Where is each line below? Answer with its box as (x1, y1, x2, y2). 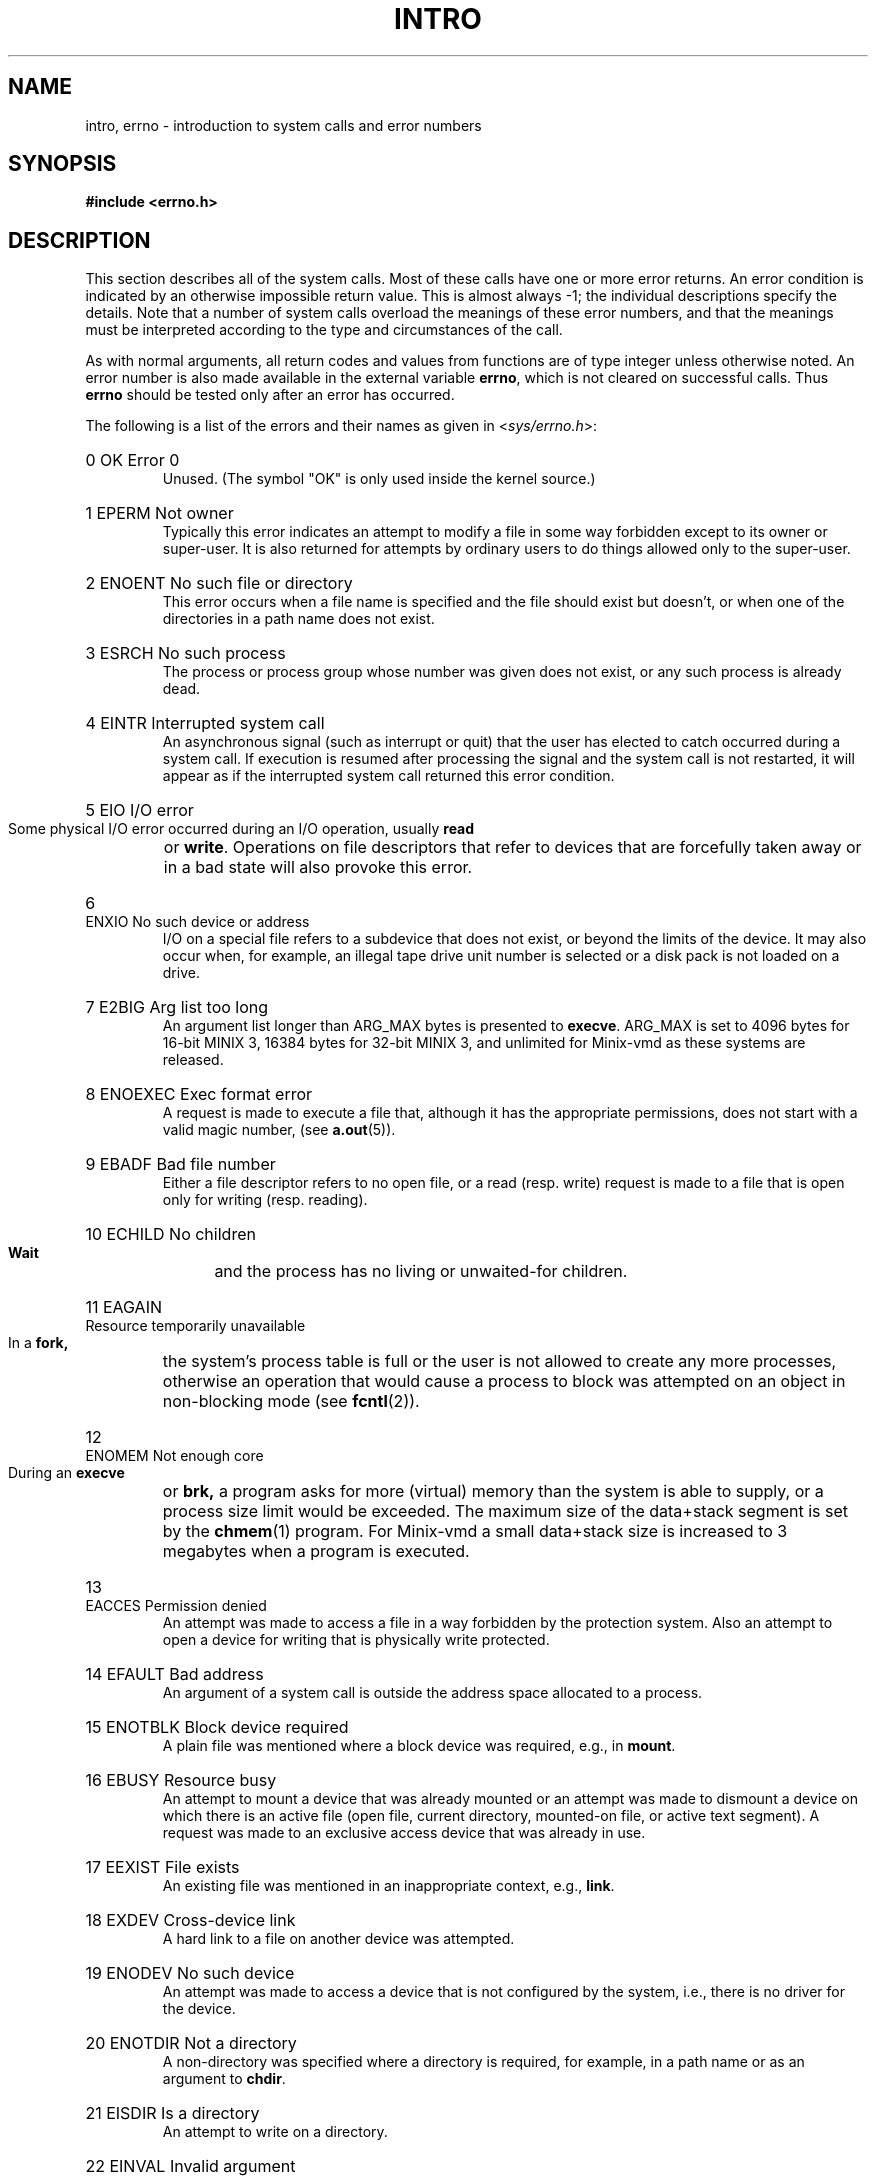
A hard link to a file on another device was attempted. (162, 1930, 515, 1948)
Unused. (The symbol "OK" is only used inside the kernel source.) (162, 470, 596, 488)
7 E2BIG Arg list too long (85, 997, 269, 1018)
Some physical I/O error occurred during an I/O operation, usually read (8, 820, 475, 838)
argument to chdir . (162, 2070, 286, 2088)
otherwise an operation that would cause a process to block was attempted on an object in (162, 1371, 846, 1392)
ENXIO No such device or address (85, 913, 310, 931)
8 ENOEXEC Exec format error (85, 1084, 313, 1105)
